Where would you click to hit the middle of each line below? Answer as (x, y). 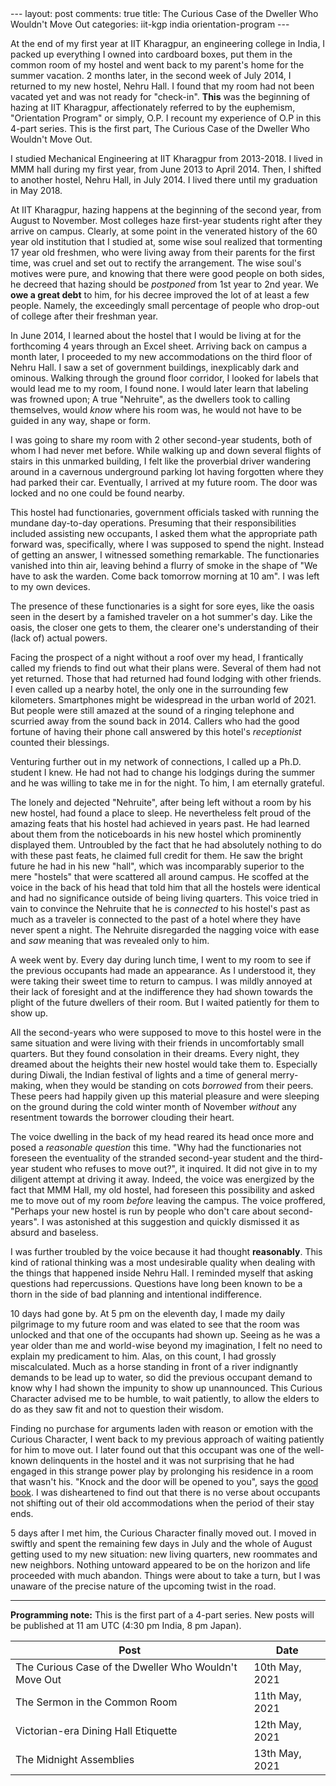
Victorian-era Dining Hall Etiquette (96, 1730)
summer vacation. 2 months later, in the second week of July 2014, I (151, 75)
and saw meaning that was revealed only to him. (110, 940)
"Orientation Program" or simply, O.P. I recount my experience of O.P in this (166, 118)
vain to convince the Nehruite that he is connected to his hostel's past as (160, 908)
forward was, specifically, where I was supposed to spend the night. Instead (167, 544)
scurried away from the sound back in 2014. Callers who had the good (155, 721)
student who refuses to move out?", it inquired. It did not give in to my (174, 1168)
